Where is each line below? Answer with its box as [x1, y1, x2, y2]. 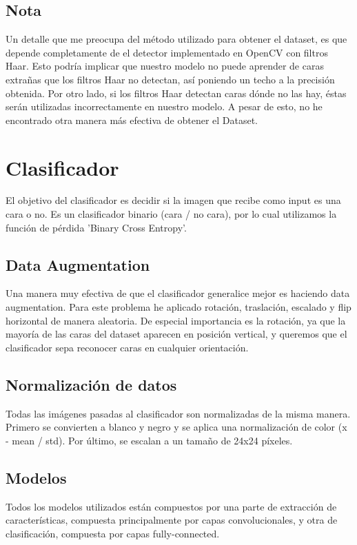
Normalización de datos [6, 373, 177, 395]
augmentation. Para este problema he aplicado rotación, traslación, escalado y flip [6, 300, 351, 314]
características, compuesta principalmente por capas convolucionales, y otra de [6, 513, 338, 527]
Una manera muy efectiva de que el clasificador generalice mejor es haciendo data [6, 286, 350, 300]
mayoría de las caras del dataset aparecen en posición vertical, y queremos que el [6, 327, 347, 341]
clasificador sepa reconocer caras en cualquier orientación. [6, 340, 249, 354]
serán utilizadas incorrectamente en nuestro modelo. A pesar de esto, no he [6, 99, 323, 114]
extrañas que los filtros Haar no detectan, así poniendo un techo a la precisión [6, 72, 335, 86]
